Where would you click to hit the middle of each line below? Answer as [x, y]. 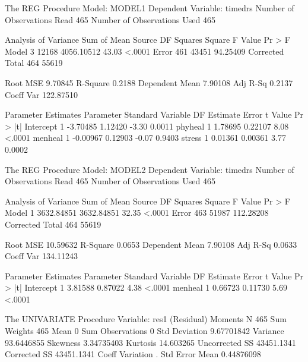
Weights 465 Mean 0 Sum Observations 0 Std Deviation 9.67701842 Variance [145, 331]
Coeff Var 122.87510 [41, 94]
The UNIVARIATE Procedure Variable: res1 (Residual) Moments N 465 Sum [146, 319]
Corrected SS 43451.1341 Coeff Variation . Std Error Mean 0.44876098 [133, 354]
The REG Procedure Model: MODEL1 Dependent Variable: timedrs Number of [150, 8]
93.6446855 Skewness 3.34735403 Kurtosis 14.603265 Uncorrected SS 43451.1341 [150, 342]
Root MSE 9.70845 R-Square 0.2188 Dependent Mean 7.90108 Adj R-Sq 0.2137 [149, 82]
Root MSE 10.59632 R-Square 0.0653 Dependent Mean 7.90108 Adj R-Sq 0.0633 [151, 244]
